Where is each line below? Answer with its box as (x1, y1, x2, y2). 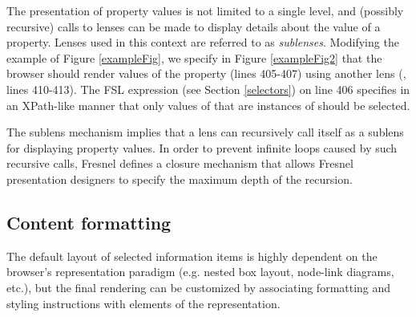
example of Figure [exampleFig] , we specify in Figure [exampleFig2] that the (6, 49, 382, 66)
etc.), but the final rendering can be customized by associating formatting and (6, 278, 391, 295)
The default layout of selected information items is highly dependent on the (6, 247, 378, 264)
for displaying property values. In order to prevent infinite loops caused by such (6, 139, 398, 156)
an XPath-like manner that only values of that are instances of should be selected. (6, 96, 410, 113)
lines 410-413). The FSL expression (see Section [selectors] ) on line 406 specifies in (6, 80, 410, 97)
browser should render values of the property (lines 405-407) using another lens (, (6, 65, 406, 82)
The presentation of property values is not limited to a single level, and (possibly (6, 2, 404, 18)
